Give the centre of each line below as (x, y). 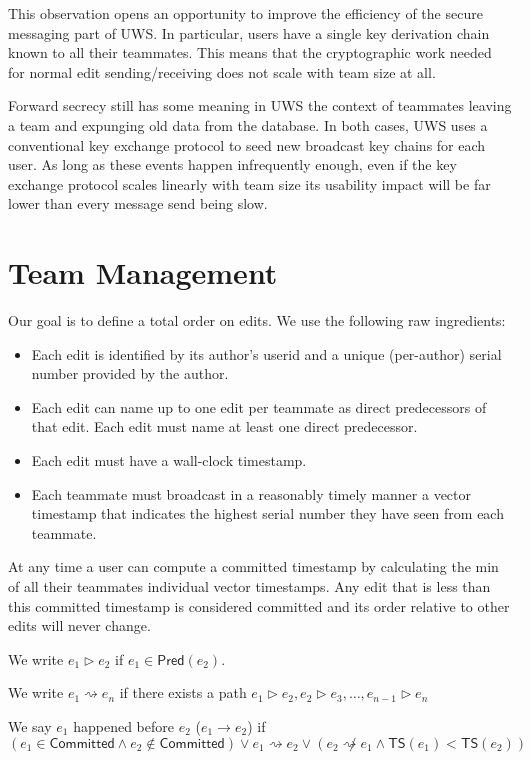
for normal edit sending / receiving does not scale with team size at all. (222, 71)
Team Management (143, 272)
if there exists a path (183, 692)
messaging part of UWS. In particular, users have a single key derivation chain (249, 32)
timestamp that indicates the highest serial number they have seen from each (267, 513)
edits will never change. (79, 625)
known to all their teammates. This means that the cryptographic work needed (250, 52)
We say (30, 725)
